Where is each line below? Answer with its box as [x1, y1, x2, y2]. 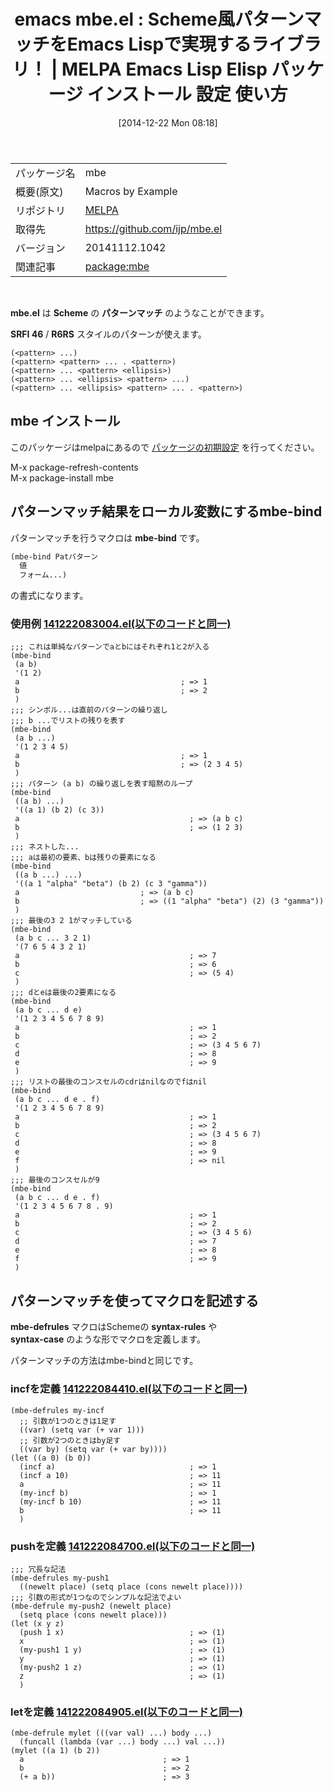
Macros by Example [84, 184, 178, 198]
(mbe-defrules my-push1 [10, 1573, 110, 1583]
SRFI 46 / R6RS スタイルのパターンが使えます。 [10, 328, 207, 340]
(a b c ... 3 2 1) [14, 933, 92, 944]
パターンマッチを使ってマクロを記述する [10, 1292, 259, 1309]
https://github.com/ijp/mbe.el [84, 221, 223, 235]
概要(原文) [15, 185, 64, 199]
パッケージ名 [15, 166, 76, 180]
